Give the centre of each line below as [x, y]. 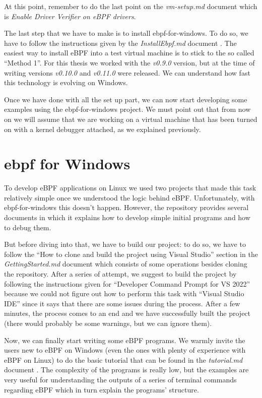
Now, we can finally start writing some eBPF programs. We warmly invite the [125, 340]
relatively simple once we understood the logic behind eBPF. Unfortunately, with [129, 197]
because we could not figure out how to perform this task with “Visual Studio [124, 293]
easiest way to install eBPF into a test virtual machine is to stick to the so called [129, 53]
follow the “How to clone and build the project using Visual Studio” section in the [131, 254]
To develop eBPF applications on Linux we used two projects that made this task [130, 188]
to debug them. [28, 227]
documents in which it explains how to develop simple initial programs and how [127, 217]
